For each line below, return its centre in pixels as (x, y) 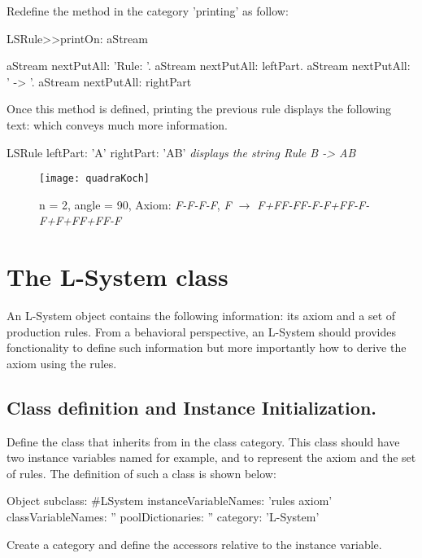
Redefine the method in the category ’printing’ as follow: (148, 11)
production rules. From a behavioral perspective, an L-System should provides (201, 331)
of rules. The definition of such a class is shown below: (141, 473)
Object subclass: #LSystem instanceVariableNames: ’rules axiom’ (170, 501)
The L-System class (117, 277)
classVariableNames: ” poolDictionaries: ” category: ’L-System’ (163, 517)
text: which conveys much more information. (117, 124)
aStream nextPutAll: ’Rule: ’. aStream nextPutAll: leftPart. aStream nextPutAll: (209, 66)
